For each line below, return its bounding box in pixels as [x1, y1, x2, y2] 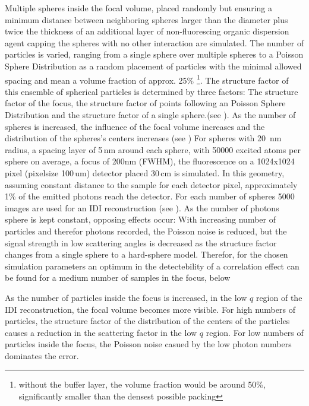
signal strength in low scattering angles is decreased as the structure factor [5, 236, 277, 249]
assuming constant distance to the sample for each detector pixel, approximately [5, 178, 298, 191]
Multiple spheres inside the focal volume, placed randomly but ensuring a [5, 2, 273, 14]
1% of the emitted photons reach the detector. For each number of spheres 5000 [5, 190, 295, 202]
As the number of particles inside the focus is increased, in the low [5, 291, 247, 303]
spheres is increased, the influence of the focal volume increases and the [5, 120, 265, 132]
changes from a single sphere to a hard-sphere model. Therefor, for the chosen [5, 248, 288, 261]
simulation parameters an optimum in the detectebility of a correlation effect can [5, 259, 299, 272]
